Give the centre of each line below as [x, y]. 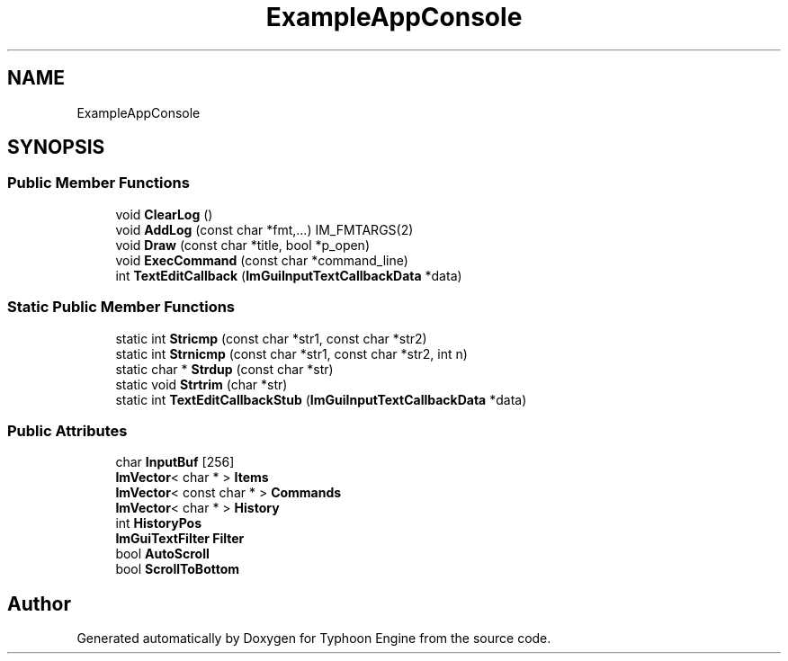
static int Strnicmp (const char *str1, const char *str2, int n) [291, 353]
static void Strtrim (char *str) [201, 384]
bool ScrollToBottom [178, 569]
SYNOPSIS [56, 147]
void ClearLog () [164, 214]
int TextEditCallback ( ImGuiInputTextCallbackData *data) [289, 275]
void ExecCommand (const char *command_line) [262, 260]
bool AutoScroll [162, 554]
